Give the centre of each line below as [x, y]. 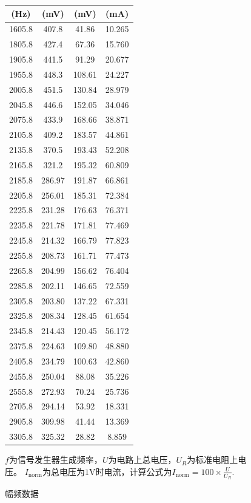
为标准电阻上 [213, 460]
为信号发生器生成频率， [55, 460]
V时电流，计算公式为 [130, 471]
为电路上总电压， [142, 460]
